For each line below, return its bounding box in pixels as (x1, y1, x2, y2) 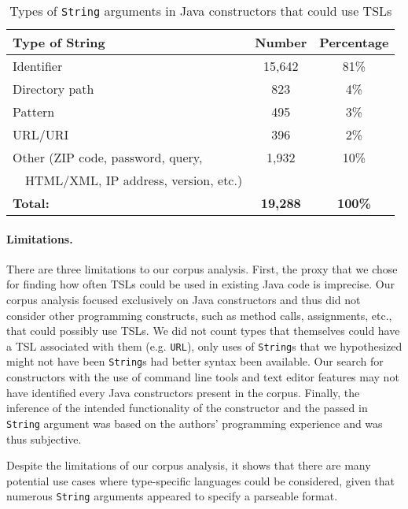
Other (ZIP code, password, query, (13, 148, 203, 166)
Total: (13, 194, 50, 212)
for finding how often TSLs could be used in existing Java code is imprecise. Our (6, 276, 395, 292)
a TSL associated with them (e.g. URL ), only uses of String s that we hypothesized (6, 337, 402, 354)
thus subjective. (6, 430, 82, 447)
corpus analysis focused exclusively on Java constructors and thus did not (6, 291, 361, 307)
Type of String (13, 33, 105, 51)
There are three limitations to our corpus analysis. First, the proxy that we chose (6, 260, 398, 277)
